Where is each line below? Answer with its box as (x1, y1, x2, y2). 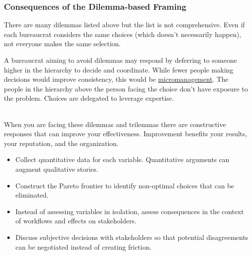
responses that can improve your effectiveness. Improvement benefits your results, (4, 128, 247, 139)
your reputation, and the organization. (4, 138, 119, 148)
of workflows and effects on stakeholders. (15, 216, 136, 226)
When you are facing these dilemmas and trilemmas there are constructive (4, 119, 226, 129)
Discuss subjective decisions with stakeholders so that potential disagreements (15, 232, 248, 242)
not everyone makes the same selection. (4, 38, 121, 49)
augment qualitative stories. (15, 164, 98, 174)
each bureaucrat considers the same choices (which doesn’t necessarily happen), (4, 29, 241, 39)
